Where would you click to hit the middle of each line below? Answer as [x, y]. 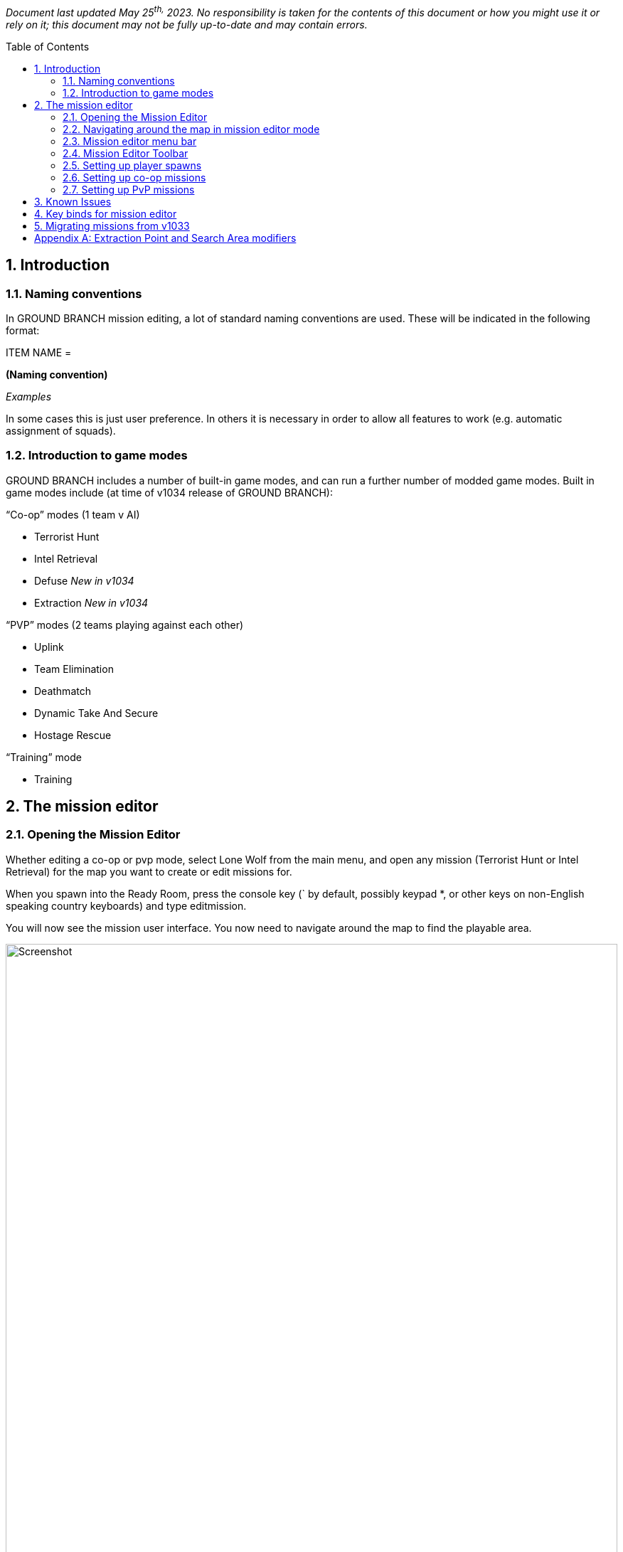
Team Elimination [74, 669]
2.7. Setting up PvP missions [129, 189]
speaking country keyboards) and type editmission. [126, 905]
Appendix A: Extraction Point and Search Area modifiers [165, 238]
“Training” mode [44, 757]
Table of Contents [48, 46]
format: [23, 330]
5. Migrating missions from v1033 [112, 225]
